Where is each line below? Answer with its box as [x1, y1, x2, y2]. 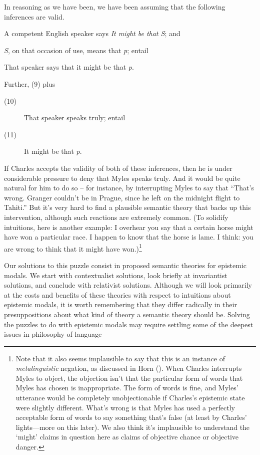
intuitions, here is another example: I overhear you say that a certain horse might [4, 221, 253, 232]
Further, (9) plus [4, 78, 55, 89]
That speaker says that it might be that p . [4, 62, 134, 72]
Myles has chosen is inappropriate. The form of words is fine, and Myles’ [15, 382, 238, 393]
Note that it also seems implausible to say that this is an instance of [15, 353, 225, 363]
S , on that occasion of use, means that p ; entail [4, 45, 148, 55]
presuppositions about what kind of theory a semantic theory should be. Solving [4, 309, 250, 319]
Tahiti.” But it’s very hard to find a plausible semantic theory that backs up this [4, 202, 251, 212]
